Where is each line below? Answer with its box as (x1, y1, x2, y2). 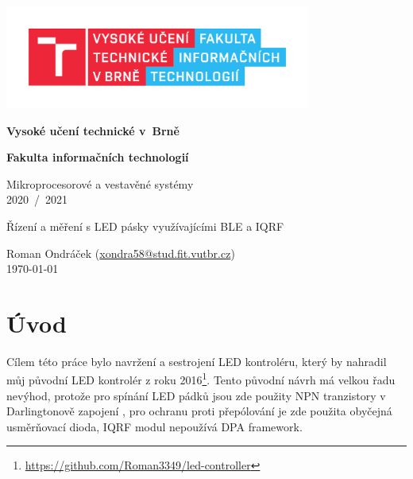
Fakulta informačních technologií (6, 149, 189, 166)
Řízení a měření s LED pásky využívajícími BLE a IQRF (6, 217, 284, 234)
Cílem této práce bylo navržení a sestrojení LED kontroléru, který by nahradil (6, 352, 387, 369)
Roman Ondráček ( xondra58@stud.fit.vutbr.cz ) (6, 244, 235, 261)
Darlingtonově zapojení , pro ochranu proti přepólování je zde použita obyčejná (6, 403, 392, 419)
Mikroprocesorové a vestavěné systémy (6, 175, 194, 192)
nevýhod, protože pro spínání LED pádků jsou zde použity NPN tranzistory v (6, 387, 386, 403)
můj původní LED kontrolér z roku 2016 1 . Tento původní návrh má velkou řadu (6, 369, 396, 388)
